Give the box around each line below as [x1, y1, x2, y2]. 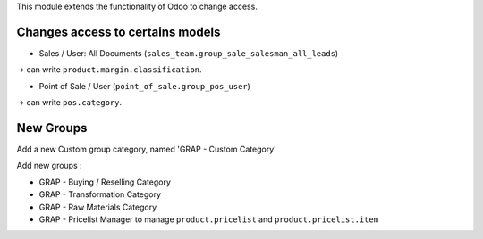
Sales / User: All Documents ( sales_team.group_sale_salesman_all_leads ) [38, 47, 339, 58]
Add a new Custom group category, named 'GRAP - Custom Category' [16, 144, 276, 154]
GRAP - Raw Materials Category [38, 202, 157, 212]
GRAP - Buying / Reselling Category [38, 177, 172, 187]
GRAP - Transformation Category [38, 189, 161, 200]
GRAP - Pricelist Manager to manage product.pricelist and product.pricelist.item [38, 214, 379, 225]
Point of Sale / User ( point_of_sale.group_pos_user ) [38, 80, 250, 91]
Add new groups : [16, 161, 82, 171]
